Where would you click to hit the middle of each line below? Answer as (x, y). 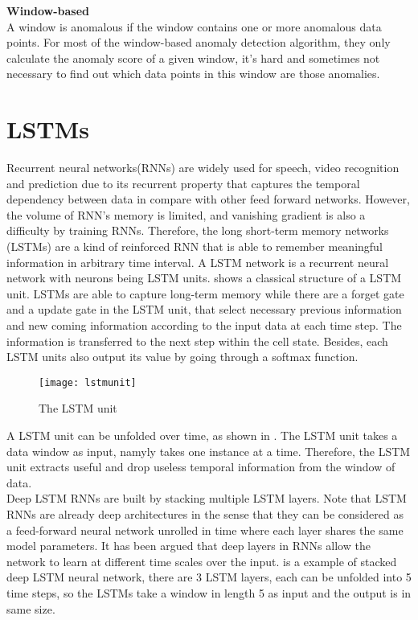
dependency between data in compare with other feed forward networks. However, (208, 199)
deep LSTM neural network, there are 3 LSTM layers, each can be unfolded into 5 (209, 577)
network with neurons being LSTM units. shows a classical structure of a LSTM (204, 278)
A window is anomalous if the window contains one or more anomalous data (194, 26)
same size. (31, 608)
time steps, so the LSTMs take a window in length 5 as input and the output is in (209, 593)
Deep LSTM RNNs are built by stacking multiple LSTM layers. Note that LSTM (207, 498)
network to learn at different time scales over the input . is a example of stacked (202, 561)
